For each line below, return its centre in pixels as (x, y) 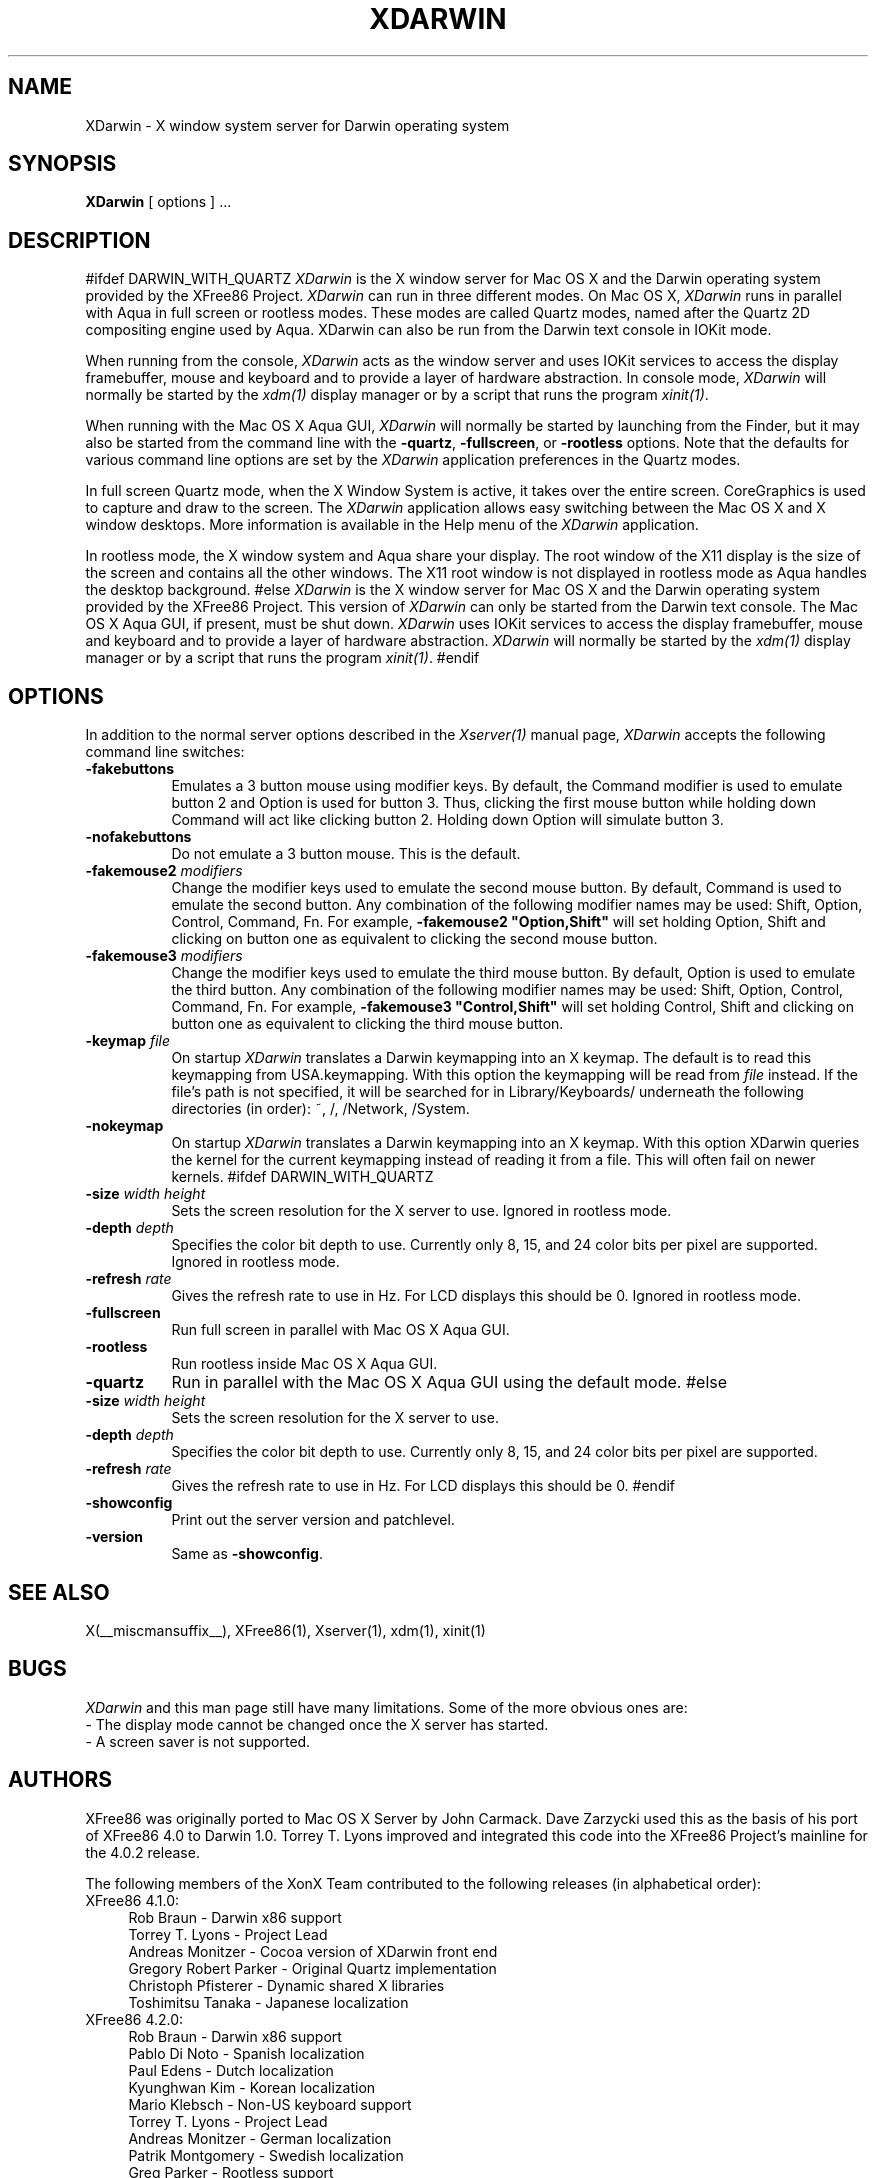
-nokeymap (124, 1126)
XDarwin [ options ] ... (158, 202)
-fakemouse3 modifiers (164, 956)
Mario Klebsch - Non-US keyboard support (270, 2104)
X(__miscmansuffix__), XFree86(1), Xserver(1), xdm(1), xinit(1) (285, 1630)
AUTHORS (60, 1780)
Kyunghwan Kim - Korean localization (252, 2087)
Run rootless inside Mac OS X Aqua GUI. (304, 1364)
